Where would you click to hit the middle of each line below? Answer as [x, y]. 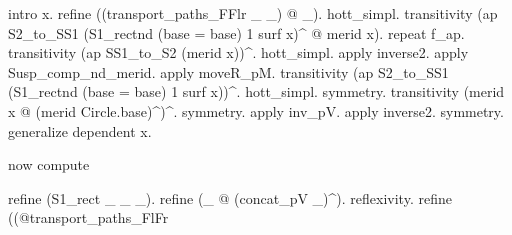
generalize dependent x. [80, 130]
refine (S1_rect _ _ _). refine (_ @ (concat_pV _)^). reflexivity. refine [230, 197]
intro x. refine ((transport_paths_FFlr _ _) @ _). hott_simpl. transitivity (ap [253, 13]
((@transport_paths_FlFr [88, 217]
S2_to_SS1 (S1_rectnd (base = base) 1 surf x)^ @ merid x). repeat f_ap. [236, 32]
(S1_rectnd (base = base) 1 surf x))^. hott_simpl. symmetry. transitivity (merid [256, 91]
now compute [49, 164]
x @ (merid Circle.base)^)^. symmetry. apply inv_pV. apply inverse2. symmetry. [256, 110]
